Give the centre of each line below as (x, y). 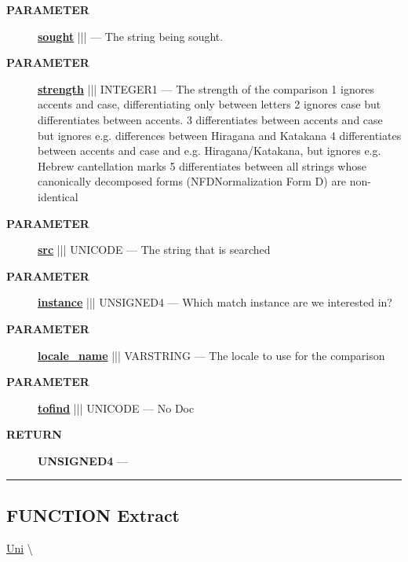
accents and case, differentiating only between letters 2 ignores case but (209, 104)
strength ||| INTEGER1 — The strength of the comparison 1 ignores (206, 88)
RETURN (34, 434)
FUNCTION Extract (93, 514)
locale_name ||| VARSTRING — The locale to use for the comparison (211, 355)
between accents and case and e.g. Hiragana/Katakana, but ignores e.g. (209, 151)
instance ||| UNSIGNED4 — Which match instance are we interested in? (215, 302)
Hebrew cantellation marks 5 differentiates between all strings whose (202, 165)
